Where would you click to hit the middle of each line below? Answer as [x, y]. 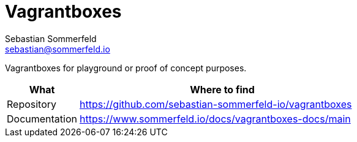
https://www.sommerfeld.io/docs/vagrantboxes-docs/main [215, 119]
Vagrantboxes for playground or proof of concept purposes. [126, 68]
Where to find [222, 89]
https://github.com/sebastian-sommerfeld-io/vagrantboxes [216, 104]
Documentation [42, 119]
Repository [32, 104]
